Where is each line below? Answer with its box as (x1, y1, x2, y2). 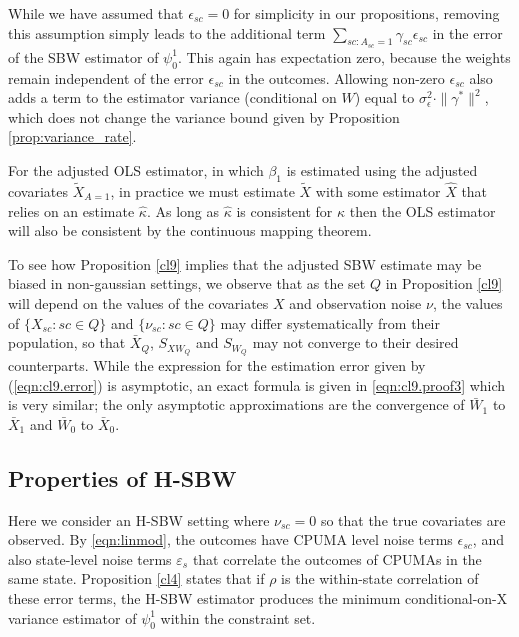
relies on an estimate (8, 200, 135, 221)
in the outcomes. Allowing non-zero (228, 67, 445, 88)
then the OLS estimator (349, 200, 496, 221)
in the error (432, 22, 503, 43)
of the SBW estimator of (8, 46, 159, 67)
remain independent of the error (8, 67, 204, 88)
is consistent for (236, 200, 333, 221)
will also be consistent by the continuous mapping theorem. (8, 220, 372, 241)
